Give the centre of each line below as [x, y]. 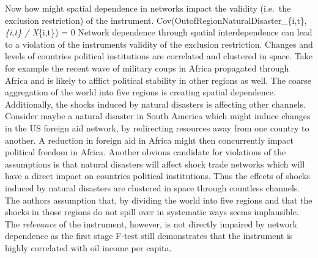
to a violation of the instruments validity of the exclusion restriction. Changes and [159, 44]
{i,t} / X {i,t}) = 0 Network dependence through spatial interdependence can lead [159, 32]
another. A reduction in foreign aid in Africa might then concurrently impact [150, 140]
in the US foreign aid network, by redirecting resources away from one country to [157, 127]
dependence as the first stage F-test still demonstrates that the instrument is [149, 236]
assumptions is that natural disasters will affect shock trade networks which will [155, 164]
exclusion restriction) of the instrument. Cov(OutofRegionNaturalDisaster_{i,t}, [156, 20]
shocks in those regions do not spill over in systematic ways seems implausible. [152, 212]
